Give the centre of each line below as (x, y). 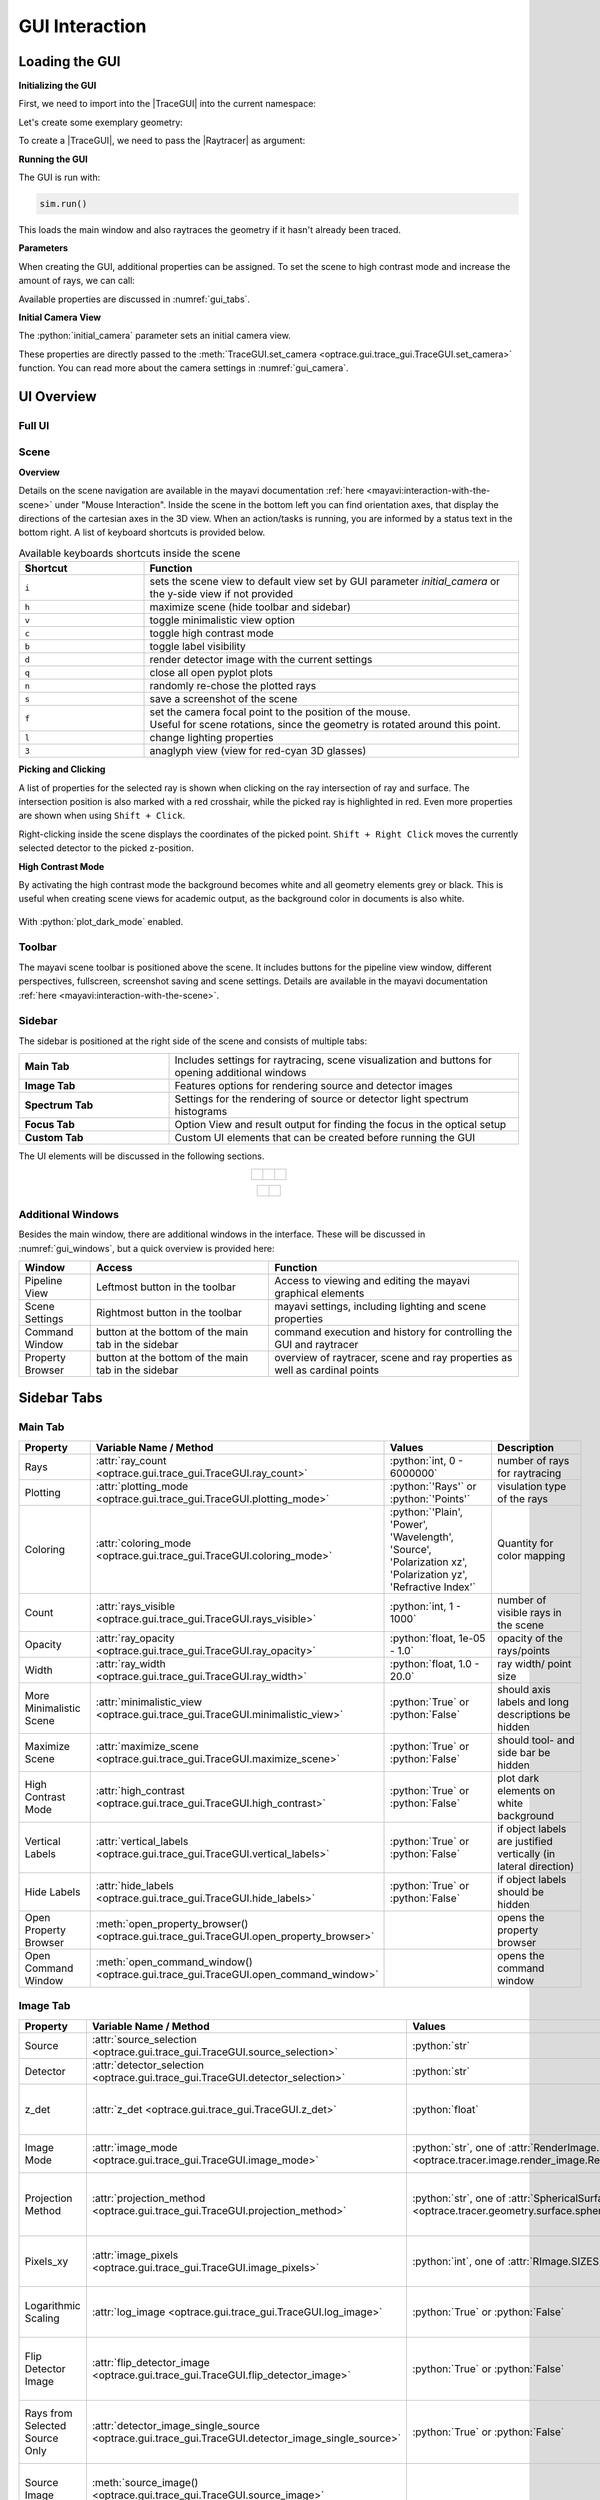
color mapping (531, 1555)
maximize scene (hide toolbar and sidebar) (250, 607)
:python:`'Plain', (427, 1512)
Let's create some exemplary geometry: (101, 122)
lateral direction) (535, 1866)
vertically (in (525, 1853)
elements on (526, 1790)
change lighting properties (211, 738)
